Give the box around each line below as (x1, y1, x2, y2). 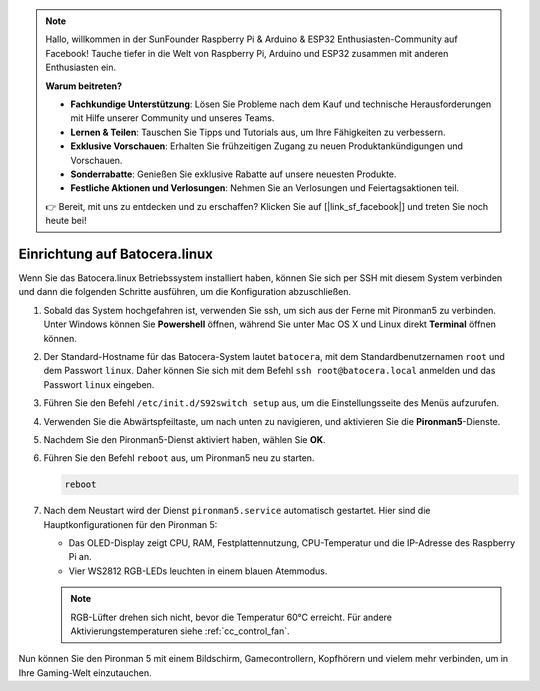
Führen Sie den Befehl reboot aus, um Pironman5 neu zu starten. (43, 452, 315, 464)
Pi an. (68, 551, 92, 563)
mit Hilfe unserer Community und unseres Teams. (70, 112, 275, 124)
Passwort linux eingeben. (43, 378, 155, 390)
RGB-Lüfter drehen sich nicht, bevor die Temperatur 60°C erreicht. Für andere (70, 611, 393, 623)
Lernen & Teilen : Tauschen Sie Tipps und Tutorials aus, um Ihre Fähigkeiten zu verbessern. (70, 126, 446, 138)
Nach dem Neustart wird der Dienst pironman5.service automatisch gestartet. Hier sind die (43, 505, 431, 517)
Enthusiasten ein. (45, 61, 117, 74)
